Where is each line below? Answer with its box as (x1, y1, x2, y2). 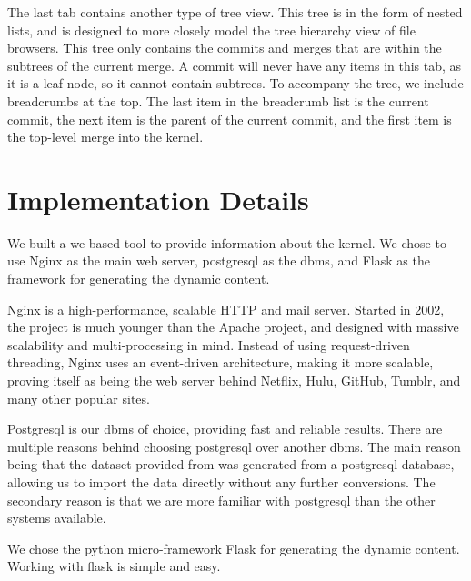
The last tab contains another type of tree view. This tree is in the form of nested (7, 3, 463, 21)
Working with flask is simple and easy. (7, 556, 221, 576)
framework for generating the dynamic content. (7, 269, 270, 288)
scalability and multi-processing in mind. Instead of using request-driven (7, 335, 410, 354)
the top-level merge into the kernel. (7, 127, 204, 146)
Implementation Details (7, 180, 309, 217)
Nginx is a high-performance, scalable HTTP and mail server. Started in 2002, (7, 299, 445, 318)
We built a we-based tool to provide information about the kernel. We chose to (7, 233, 446, 252)
